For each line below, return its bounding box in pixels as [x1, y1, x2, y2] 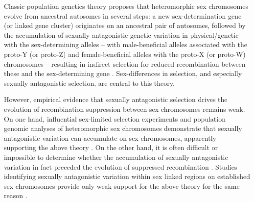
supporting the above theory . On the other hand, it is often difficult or [4, 142, 218, 152]
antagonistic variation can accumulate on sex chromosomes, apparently [4, 132, 217, 143]
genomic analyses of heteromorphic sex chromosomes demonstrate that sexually [4, 123, 242, 133]
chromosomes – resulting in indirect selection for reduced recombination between [4, 58, 246, 69]
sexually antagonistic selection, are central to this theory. [4, 77, 175, 88]
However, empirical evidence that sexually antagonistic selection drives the [4, 94, 228, 104]
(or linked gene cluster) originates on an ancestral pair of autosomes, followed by [4, 20, 246, 30]
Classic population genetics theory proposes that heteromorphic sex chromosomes [4, 1, 248, 11]
